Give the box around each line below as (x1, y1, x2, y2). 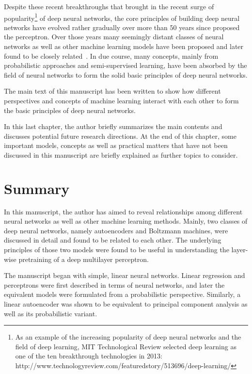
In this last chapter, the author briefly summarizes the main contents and (4, 121, 222, 131)
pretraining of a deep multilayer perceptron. (18, 254, 149, 264)
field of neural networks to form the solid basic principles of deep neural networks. (4, 69, 248, 80)
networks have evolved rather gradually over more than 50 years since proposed (4, 22, 240, 32)
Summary (4, 178, 70, 198)
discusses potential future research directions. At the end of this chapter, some (4, 130, 236, 141)
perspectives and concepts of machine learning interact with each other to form (4, 96, 239, 105)
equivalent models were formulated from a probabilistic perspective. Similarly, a (4, 289, 241, 299)
